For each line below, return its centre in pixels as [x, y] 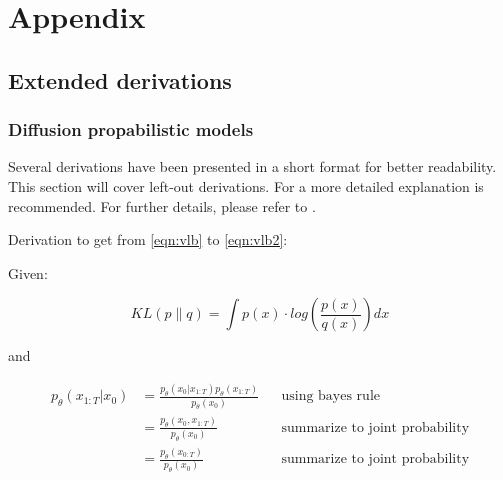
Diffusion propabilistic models [131, 129]
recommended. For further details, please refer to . [162, 205]
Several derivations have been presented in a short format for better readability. [252, 166]
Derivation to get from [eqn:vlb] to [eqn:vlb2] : [148, 239]
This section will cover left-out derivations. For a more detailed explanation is [246, 185]
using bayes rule [330, 396]
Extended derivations [120, 79]
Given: [28, 272]
